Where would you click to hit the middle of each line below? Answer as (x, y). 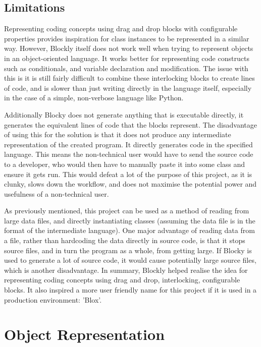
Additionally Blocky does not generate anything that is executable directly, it (124, 114)
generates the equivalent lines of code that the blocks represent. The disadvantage (130, 124)
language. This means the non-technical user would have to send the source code (129, 154)
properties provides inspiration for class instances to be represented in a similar (127, 38)
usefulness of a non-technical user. (57, 193)
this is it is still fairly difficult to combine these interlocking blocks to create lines (129, 78)
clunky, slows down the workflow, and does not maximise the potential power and (130, 184)
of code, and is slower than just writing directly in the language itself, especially (128, 88)
